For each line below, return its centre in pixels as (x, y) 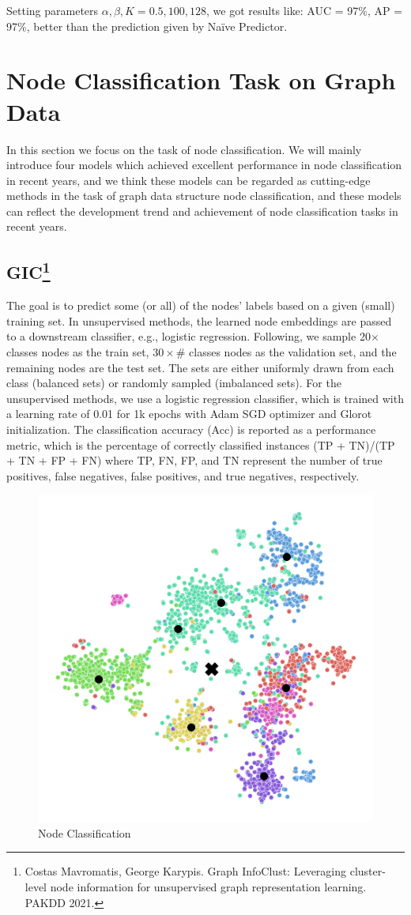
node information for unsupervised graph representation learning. (208, 887)
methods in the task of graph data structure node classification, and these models (204, 196)
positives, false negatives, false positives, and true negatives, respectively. (183, 475)
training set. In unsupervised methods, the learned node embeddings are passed (199, 320)
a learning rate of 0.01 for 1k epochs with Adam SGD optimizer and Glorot (189, 414)
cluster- (368, 871)
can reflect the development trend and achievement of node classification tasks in (202, 211)
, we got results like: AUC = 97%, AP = (305, 10)
